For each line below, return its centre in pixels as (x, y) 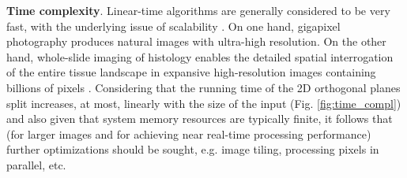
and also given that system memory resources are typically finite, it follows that (200, 119)
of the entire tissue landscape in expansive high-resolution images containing (191, 72)
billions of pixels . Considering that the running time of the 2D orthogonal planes (203, 87)
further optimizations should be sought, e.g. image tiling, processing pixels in (193, 149)
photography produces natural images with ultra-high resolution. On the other (196, 41)
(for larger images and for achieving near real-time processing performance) (189, 133)
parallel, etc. (36, 164)
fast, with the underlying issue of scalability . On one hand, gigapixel (173, 26)
